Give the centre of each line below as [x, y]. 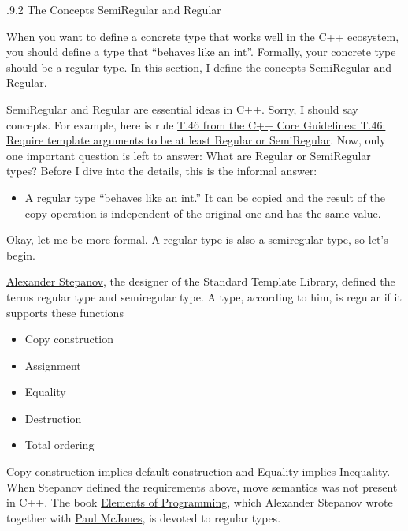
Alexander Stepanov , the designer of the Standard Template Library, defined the [201, 281]
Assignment [53, 365]
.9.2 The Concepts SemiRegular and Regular [114, 9]
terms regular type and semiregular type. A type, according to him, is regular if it [204, 296]
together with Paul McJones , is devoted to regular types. [144, 517]
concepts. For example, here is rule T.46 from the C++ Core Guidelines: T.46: [196, 124]
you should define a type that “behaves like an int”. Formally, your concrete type [201, 52]
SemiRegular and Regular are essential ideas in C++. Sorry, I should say [182, 108]
